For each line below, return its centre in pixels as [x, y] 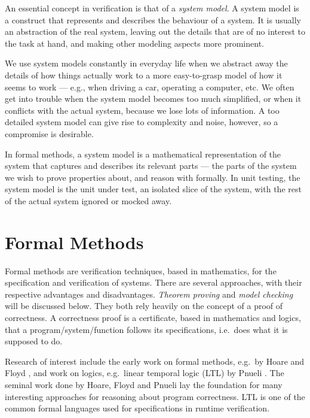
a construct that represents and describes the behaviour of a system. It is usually [153, 19]
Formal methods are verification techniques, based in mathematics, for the [141, 270]
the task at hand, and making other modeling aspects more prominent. [134, 43]
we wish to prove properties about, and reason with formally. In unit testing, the [153, 177]
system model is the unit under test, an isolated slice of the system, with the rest [153, 189]
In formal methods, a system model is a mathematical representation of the [143, 154]
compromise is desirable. [49, 133]
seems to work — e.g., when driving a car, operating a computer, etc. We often [150, 87]
